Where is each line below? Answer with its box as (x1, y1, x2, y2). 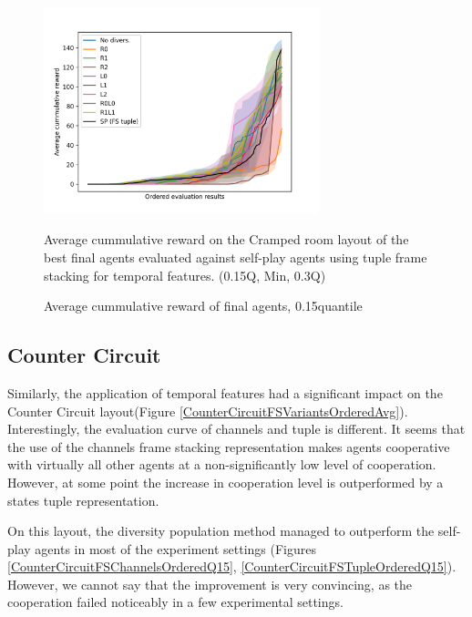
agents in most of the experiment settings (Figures (35, 539, 316, 558)
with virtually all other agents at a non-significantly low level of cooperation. (7, 455, 436, 474)
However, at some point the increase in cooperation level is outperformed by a (7, 472, 444, 491)
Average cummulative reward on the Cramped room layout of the (44, 230, 409, 249)
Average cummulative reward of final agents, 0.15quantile (44, 296, 363, 315)
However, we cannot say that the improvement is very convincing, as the (7, 574, 413, 593)
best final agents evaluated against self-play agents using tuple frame (44, 247, 427, 266)
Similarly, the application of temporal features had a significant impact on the (7, 383, 443, 402)
